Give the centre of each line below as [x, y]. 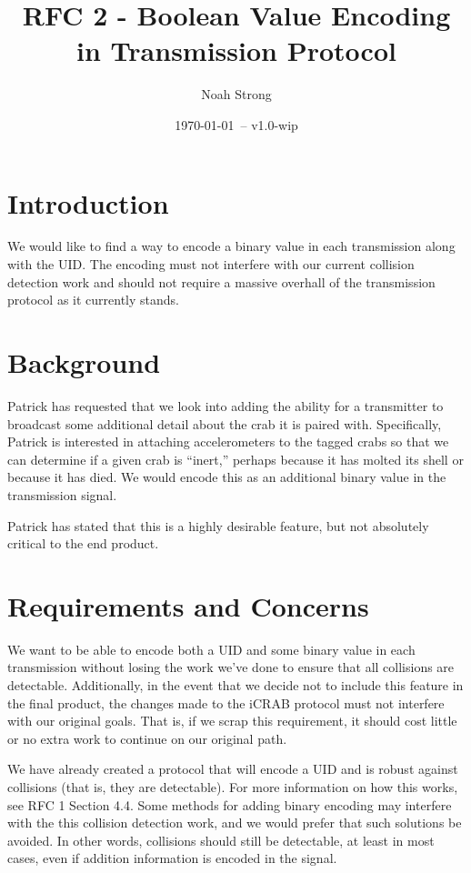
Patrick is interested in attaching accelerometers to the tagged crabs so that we [228, 442]
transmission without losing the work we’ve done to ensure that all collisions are [231, 667]
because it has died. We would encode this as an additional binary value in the [227, 477]
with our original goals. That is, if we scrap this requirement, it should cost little [232, 721]
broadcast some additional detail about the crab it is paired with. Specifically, [225, 423]
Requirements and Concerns [188, 605]
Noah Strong [236, 94]
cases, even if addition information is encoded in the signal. [172, 858]
